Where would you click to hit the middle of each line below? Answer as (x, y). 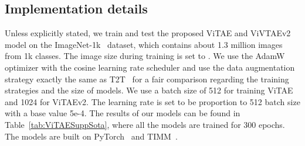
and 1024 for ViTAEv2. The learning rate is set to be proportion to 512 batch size (152, 101)
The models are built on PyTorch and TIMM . (91, 136)
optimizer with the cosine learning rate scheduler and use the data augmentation (150, 67)
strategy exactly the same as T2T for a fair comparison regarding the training (147, 79)
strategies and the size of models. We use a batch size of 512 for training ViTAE (149, 90)
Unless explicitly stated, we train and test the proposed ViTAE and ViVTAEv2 (148, 33)
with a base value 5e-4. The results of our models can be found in (123, 113)
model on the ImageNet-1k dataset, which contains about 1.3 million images (144, 44)
